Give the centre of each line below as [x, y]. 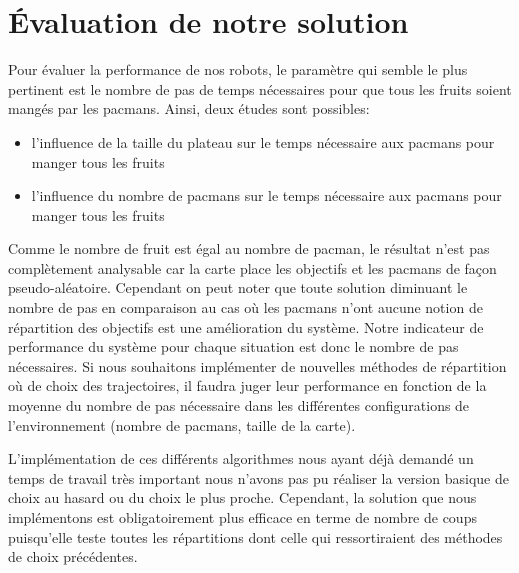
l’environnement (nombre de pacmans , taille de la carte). [182, 424]
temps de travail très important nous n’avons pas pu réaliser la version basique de [258, 477]
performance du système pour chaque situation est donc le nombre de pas [233, 346]
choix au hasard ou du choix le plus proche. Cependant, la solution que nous [242, 497]
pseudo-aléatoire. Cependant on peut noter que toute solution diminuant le [238, 287]
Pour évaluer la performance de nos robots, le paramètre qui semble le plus [238, 69]
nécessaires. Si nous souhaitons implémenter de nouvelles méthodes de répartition [257, 365]
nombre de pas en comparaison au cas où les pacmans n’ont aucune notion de [245, 307]
